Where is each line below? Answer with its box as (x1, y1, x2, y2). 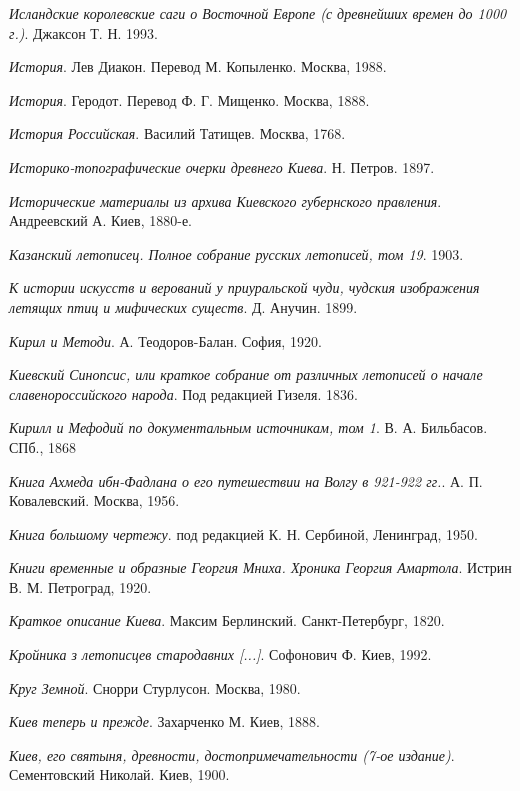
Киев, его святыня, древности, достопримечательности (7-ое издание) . (9, 744, 455, 765)
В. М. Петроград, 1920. (9, 576, 152, 597)
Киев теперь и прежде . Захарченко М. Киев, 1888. (9, 711, 320, 732)
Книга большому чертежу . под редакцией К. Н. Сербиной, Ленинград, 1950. (9, 523, 478, 544)
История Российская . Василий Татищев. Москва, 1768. (9, 123, 346, 144)
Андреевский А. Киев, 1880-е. (9, 210, 192, 231)
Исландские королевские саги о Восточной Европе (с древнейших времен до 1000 (9, 3, 507, 23)
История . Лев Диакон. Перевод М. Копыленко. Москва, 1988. (9, 56, 387, 77)
